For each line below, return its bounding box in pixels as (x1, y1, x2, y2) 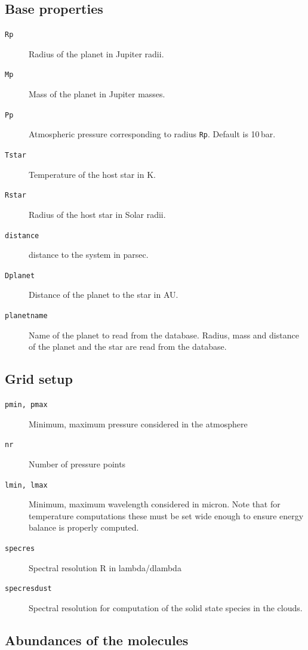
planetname (5, 312, 48, 321)
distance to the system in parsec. (29, 248, 149, 261)
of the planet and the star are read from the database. (29, 340, 227, 353)
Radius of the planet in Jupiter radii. (29, 47, 164, 60)
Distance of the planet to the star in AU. (29, 288, 178, 301)
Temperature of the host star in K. (29, 168, 156, 180)
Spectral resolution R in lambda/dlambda (29, 561, 181, 574)
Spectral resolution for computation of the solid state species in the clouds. (29, 601, 303, 614)
